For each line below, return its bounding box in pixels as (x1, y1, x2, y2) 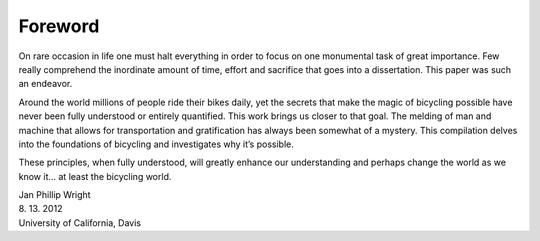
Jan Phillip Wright (18, 189, 91, 201)
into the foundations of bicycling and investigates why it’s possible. (18, 138, 294, 150)
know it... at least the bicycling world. (18, 170, 172, 182)
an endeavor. (18, 78, 73, 90)
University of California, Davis (18, 216, 142, 229)
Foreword (18, 15, 100, 37)
